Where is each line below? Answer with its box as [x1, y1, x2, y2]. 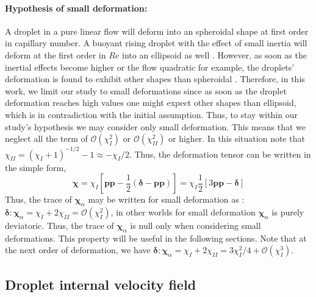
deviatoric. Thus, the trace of [5, 219, 114, 232]
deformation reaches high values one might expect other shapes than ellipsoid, [5, 96, 296, 109]
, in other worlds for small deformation [110, 206, 256, 218]
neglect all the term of [5, 132, 88, 145]
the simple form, [5, 161, 66, 173]
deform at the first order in [5, 48, 106, 61]
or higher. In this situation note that [168, 132, 305, 145]
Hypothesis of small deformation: [5, 1, 148, 14]
